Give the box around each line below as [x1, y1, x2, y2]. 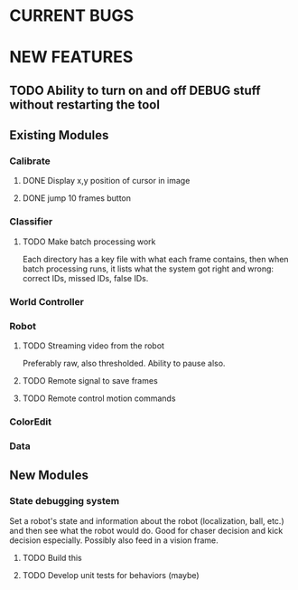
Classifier [9, 215, 53, 228]
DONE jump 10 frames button [22, 193, 132, 204]
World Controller [9, 295, 84, 308]
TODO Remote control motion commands [22, 393, 176, 404]
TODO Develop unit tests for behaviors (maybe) [22, 569, 200, 580]
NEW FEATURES [9, 47, 134, 68]
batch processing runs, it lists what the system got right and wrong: [22, 263, 274, 274]
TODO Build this [22, 552, 83, 563]
